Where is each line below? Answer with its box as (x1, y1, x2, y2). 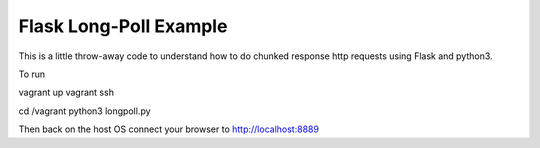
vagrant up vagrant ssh (18, 86, 115, 99)
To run (18, 68, 46, 80)
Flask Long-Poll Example (18, 15, 228, 37)
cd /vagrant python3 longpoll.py (18, 105, 151, 117)
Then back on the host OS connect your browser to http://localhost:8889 (18, 123, 320, 135)
